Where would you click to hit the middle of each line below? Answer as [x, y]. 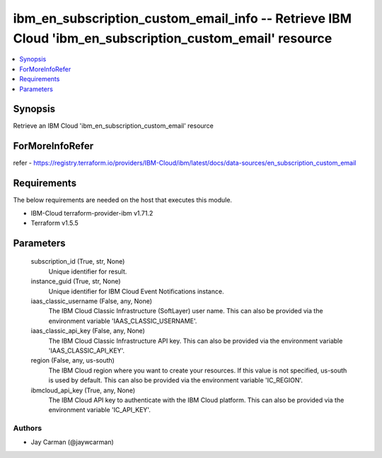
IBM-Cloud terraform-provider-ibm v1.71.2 [92, 213]
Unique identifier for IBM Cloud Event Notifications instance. [136, 291]
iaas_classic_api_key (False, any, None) [88, 331]
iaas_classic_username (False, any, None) [91, 301]
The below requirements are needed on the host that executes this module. [123, 200]
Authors [28, 428]
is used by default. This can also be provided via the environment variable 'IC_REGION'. [176, 380]
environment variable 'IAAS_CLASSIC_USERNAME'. [123, 321]
